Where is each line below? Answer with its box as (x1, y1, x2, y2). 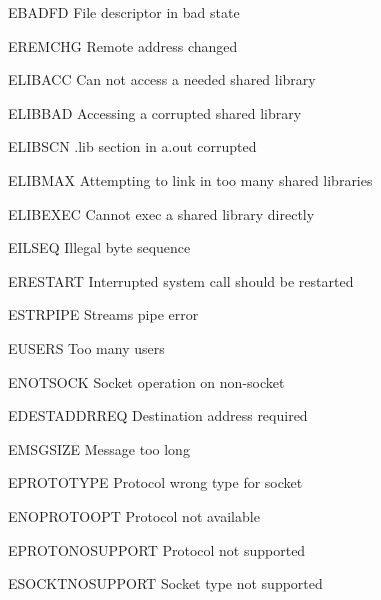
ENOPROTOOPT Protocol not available (8, 505, 260, 526)
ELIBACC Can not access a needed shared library (8, 69, 316, 90)
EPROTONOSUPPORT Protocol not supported (8, 539, 306, 560)
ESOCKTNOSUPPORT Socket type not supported (8, 573, 323, 594)
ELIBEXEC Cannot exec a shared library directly (8, 203, 315, 224)
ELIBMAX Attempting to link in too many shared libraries (8, 169, 373, 190)
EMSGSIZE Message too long (8, 438, 190, 459)
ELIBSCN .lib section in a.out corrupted (8, 136, 257, 157)
